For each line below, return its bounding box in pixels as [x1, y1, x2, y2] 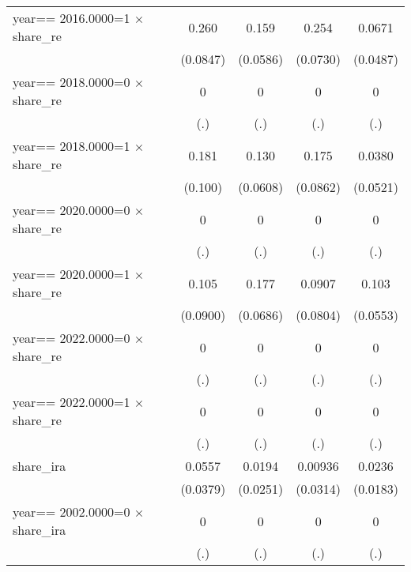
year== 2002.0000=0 [13, 502, 130, 521]
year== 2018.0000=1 [13, 137, 130, 155]
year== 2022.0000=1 [13, 393, 130, 411]
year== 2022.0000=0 [13, 329, 130, 347]
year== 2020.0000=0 [13, 201, 130, 219]
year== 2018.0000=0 [13, 73, 130, 91]
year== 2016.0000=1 [13, 9, 130, 27]
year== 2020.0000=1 [13, 265, 130, 283]
